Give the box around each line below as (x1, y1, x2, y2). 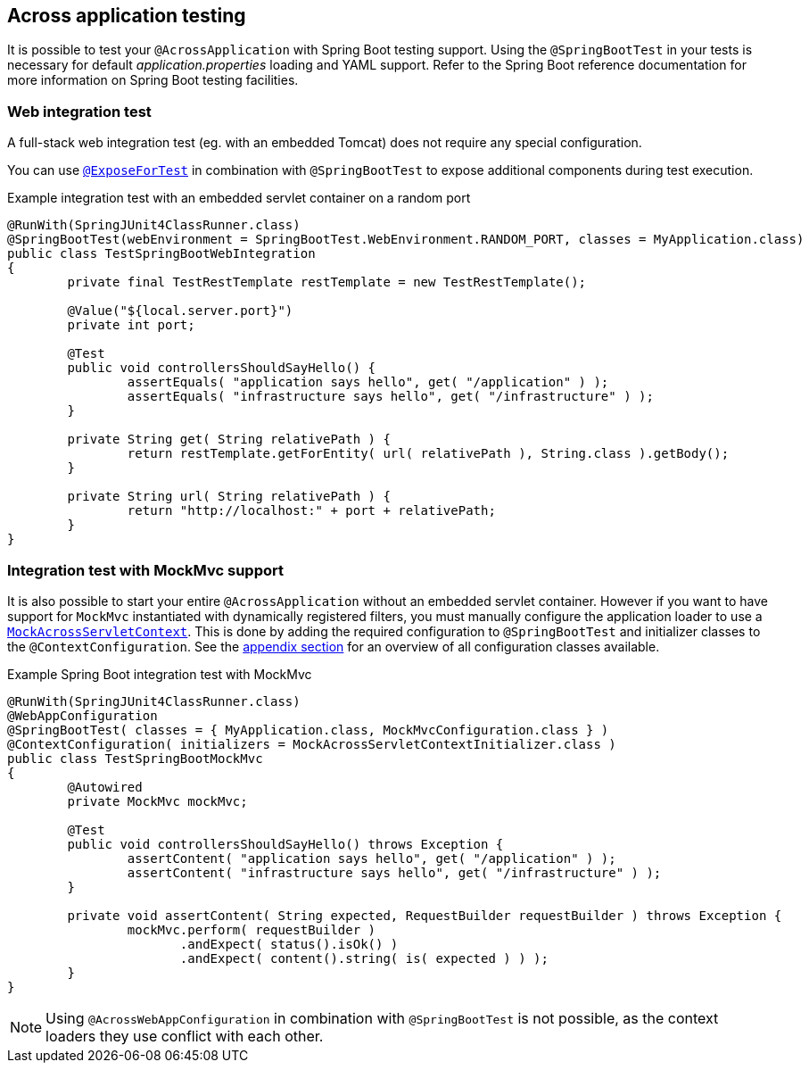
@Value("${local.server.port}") (67, 303, 293, 319)
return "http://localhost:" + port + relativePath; (127, 503, 496, 518)
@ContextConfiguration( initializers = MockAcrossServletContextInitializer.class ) (7, 736, 616, 751)
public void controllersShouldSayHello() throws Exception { (67, 836, 504, 851)
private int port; (67, 318, 195, 333)
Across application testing (7, 4, 246, 27)
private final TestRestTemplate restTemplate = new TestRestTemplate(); (67, 275, 587, 290)
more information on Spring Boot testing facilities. (7, 72, 299, 88)
